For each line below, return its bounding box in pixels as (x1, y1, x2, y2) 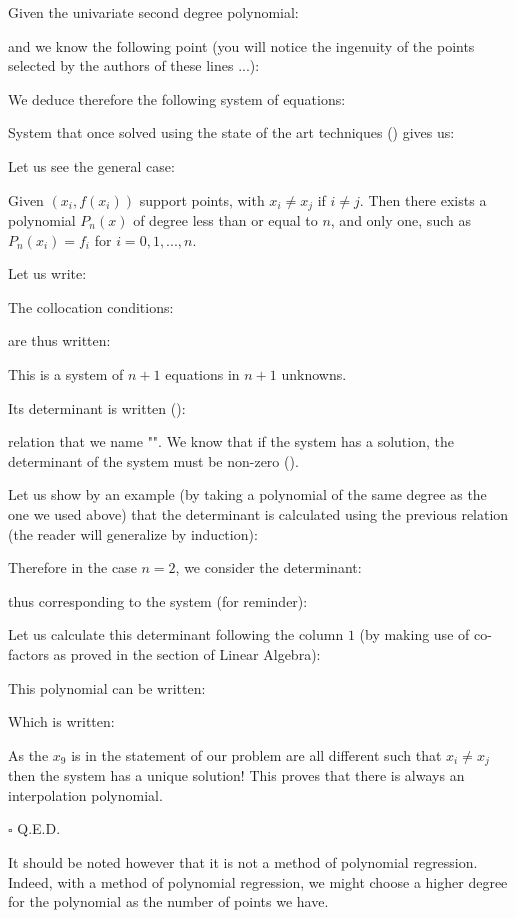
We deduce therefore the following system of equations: (8, 88, 346, 109)
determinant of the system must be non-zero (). (8, 450, 299, 471)
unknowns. (281, 363, 347, 384)
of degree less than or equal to (133, 210, 318, 231)
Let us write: (8, 263, 87, 284)
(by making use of (359, 624, 470, 645)
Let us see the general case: (8, 155, 175, 176)
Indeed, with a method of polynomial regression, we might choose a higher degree (8, 871, 508, 892)
